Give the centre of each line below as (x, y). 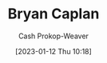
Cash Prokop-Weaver (53, 36)
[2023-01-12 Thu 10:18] (53, 51)
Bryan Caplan (53, 14)
